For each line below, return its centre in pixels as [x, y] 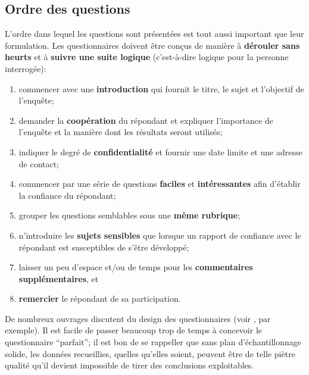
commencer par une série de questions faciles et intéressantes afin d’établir [160, 184]
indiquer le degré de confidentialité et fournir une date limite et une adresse [160, 151]
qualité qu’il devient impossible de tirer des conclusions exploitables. [129, 365]
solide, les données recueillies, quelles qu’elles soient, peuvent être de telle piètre [150, 353]
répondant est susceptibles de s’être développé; [104, 247]
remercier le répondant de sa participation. [100, 299]
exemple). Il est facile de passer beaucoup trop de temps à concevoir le [134, 330]
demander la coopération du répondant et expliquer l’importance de [146, 120]
